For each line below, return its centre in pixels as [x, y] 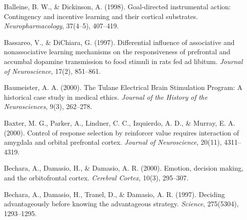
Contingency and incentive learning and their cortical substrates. [101, 16]
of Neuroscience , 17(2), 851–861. [53, 71]
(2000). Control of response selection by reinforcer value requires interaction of [122, 132]
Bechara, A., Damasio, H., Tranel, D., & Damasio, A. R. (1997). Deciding [114, 194]
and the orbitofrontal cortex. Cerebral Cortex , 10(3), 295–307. [96, 177]
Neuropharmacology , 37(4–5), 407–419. [61, 26]
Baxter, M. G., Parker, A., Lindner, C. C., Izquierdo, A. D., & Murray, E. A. [120, 122]
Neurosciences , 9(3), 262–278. [48, 106]
